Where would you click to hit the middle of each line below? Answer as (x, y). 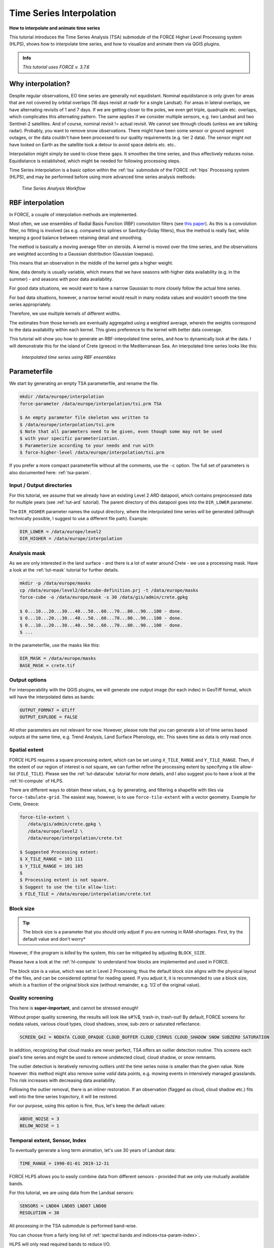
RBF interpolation (37, 202)
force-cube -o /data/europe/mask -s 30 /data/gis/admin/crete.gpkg (104, 597)
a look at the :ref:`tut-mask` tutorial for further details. (64, 570)
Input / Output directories (41, 485)
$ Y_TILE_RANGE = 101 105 (51, 866)
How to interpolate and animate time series (55, 28)
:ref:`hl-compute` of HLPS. (36, 781)
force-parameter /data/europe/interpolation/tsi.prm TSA (91, 404)
